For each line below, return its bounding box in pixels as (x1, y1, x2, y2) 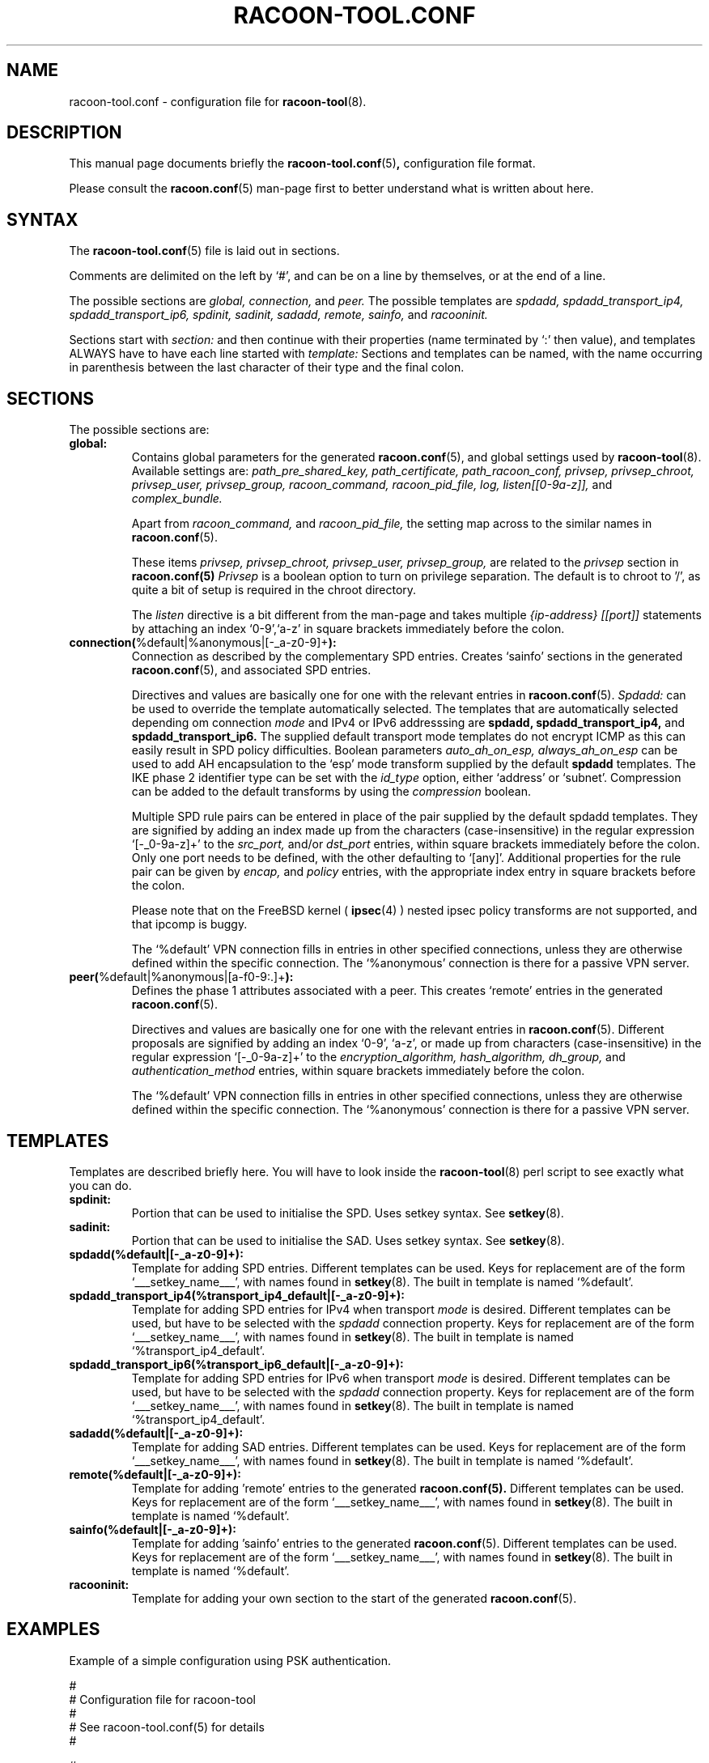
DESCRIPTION (6, 122, 122, 143)
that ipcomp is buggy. (131, 917, 248, 932)
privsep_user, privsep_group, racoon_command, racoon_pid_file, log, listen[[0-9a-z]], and (131, 478, 613, 492)
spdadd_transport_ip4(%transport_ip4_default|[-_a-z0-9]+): (69, 1288, 405, 1302)
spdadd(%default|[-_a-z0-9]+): (69, 1247, 244, 1261)
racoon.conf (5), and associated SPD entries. (131, 663, 371, 678)
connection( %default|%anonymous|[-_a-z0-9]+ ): (69, 635, 337, 650)
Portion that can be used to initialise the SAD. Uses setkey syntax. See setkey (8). (131, 1233, 565, 1247)
